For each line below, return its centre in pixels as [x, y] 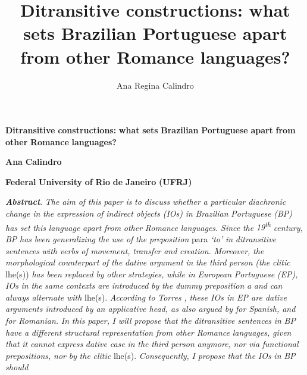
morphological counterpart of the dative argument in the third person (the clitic [148, 262]
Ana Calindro [34, 162]
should [17, 367]
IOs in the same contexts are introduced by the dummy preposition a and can [144, 285]
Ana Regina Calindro [155, 85]
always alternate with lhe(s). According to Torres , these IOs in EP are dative [146, 297]
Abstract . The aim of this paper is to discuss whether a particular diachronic [146, 201]
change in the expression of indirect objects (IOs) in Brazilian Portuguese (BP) [149, 213]
